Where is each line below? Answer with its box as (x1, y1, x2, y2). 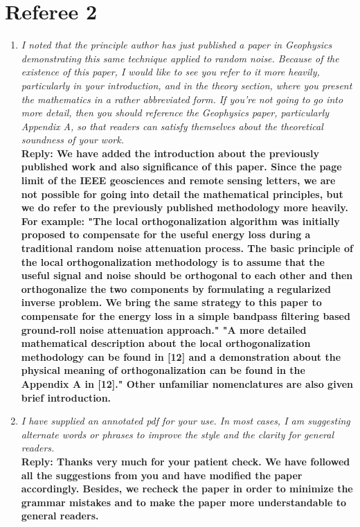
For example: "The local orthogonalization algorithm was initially (21, 213, 340, 228)
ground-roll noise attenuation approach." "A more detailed (21, 322, 307, 337)
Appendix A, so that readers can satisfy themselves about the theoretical (21, 118, 323, 133)
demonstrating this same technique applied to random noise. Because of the (21, 51, 339, 65)
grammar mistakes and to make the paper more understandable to (21, 494, 346, 509)
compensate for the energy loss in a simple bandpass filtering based (21, 309, 350, 323)
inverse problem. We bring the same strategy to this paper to (21, 295, 322, 310)
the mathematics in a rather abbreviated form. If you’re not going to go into (21, 91, 343, 106)
